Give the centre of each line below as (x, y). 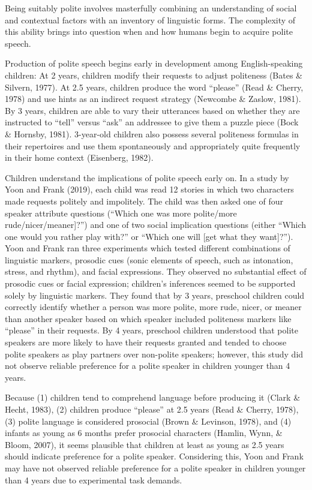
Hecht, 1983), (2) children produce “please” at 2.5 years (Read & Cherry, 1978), (152, 409)
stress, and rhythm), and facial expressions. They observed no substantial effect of (156, 271)
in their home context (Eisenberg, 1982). (79, 157)
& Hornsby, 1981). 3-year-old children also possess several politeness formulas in (152, 133)
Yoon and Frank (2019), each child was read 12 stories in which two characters (149, 189)
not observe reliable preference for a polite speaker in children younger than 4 (148, 366)
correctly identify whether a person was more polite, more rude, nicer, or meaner (153, 307)
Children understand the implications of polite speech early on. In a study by (147, 177)
